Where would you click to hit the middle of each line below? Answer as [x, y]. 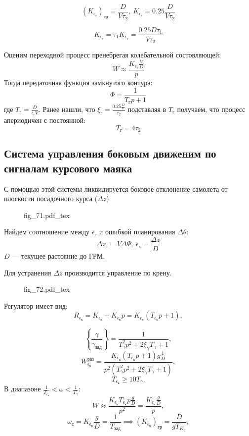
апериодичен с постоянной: [45, 120]
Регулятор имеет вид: [36, 305]
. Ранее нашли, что [67, 109]
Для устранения [28, 272]
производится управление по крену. [118, 272]
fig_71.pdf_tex [47, 215]
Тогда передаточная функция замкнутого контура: [78, 82]
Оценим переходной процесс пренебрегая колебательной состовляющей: [113, 55]
